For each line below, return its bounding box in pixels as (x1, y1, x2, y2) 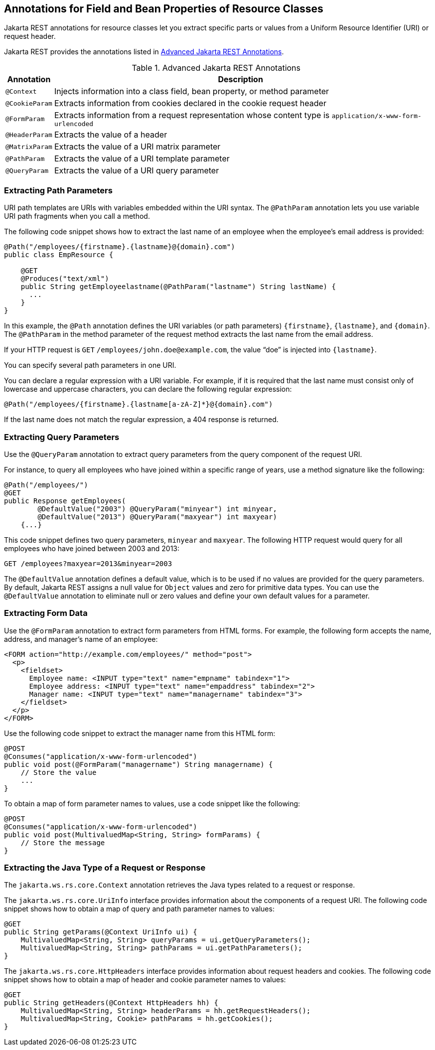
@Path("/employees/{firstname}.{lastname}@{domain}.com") (4, 243, 235, 251)
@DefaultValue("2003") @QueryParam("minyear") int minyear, (37, 504, 277, 513)
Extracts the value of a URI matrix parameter (54, 142, 221, 152)
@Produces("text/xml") (20, 275, 109, 283)
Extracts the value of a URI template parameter (54, 153, 230, 164)
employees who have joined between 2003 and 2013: (4, 544, 180, 553)
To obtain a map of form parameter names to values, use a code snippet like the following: (4, 799, 300, 808)
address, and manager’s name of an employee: (4, 634, 158, 643)
